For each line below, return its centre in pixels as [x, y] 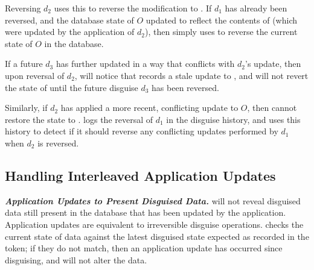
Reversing [23, 8]
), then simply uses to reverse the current [221, 32]
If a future [24, 64]
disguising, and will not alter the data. [76, 259]
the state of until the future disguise [72, 87]
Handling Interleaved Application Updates [140, 175]
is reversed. [58, 143]
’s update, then [273, 64]
